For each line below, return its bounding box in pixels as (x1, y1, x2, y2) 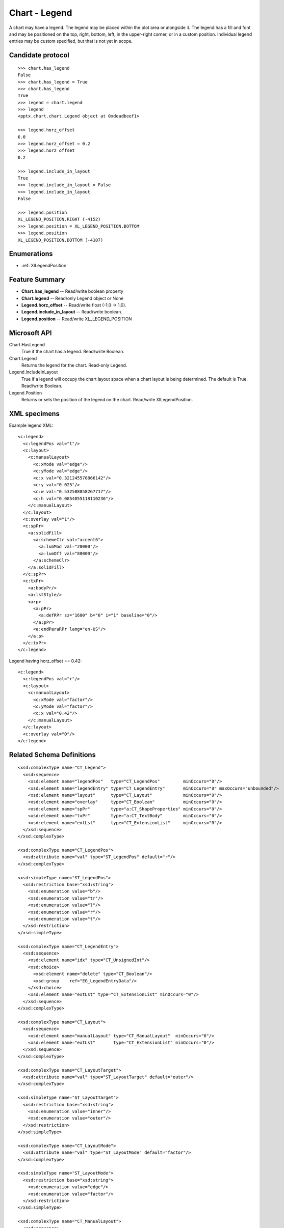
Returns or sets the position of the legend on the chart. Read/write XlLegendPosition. (21, 396, 193, 402)
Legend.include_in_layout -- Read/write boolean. (21, 309, 123, 315)
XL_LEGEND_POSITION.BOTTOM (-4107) (18, 237, 103, 243)
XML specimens (9, 409, 60, 418)
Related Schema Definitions (9, 751, 96, 759)
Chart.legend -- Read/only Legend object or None (21, 295, 124, 301)
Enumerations (9, 250, 53, 258)
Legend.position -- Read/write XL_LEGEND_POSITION (21, 316, 132, 322)
